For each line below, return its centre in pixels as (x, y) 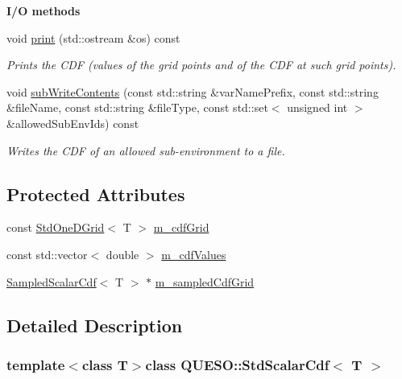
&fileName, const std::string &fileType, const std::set (137, 107)
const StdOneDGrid (56, 227)
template (36, 364)
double (122, 254)
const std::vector (47, 254)
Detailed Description (95, 325)
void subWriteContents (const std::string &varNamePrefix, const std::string (193, 91)
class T (105, 364)
